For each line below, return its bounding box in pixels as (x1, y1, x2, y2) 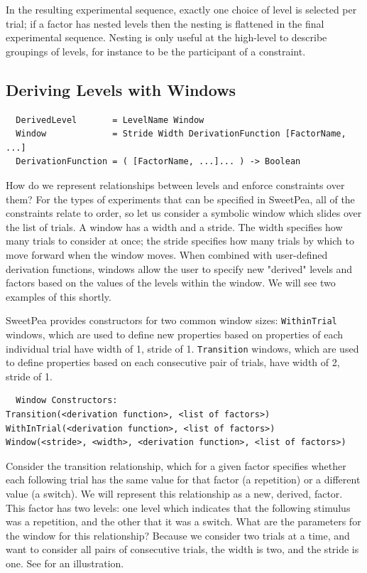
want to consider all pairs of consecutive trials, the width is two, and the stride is (6, 542, 359, 557)
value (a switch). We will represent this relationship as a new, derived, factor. (6, 486, 343, 500)
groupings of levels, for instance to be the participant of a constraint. (6, 43, 306, 58)
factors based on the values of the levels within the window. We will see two (6, 275, 336, 290)
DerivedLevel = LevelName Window (16, 114, 204, 125)
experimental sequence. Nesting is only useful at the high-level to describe (6, 30, 327, 45)
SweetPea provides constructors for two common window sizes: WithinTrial (6, 313, 337, 328)
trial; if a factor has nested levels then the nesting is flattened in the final (6, 16, 324, 31)
